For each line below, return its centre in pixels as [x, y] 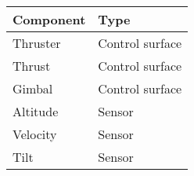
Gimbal [33, 88]
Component [49, 19]
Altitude [36, 111]
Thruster [37, 43]
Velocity [35, 134]
